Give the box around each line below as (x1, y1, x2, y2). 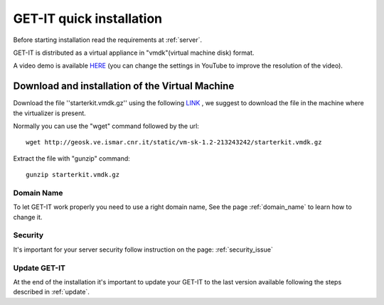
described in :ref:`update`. (13, 288, 90, 296)
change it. (13, 213, 43, 221)
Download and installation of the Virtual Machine (13, 80, 235, 92)
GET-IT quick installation (13, 11, 163, 26)
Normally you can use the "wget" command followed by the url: (13, 122, 199, 131)
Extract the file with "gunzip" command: (13, 154, 131, 163)
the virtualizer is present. (13, 109, 87, 117)
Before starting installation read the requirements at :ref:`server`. (13, 36, 203, 44)
